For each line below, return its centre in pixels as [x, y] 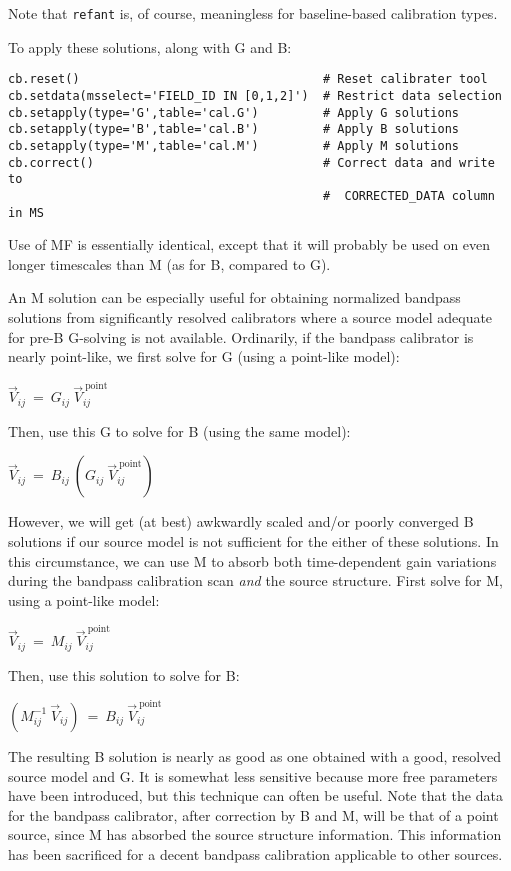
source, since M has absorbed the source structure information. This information [255, 834]
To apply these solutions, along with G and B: [150, 46]
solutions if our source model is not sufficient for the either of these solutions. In [253, 541]
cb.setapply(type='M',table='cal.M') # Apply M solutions [234, 145]
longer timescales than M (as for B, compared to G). [169, 263]
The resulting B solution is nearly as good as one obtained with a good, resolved [255, 755]
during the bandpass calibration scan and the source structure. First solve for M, [255, 580]
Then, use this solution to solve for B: [124, 674]
